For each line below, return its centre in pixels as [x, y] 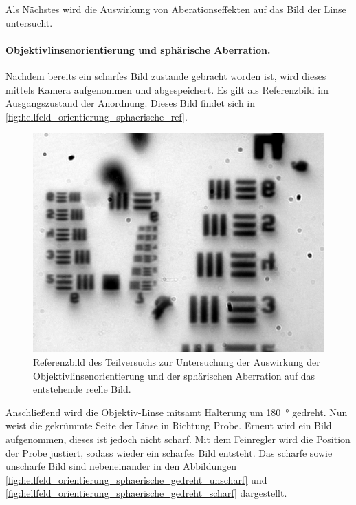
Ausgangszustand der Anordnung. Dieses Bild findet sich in [131, 103]
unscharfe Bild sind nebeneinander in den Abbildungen [121, 466]
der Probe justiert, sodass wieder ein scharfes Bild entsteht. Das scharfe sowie [169, 452]
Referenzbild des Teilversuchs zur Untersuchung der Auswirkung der [177, 361]
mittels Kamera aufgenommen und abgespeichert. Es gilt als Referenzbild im [167, 89]
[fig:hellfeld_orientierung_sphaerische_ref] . [97, 116]
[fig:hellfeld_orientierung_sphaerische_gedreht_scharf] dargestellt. [146, 493]
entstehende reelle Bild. [82, 389]
